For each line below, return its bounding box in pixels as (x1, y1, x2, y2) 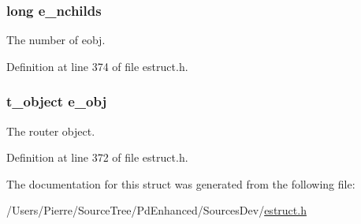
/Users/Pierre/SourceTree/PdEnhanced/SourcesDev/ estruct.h (6, 202, 307, 218)
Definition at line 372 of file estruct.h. (6, 149, 188, 166)
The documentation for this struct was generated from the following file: (6, 175, 355, 192)
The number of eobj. (6, 32, 106, 48)
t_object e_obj (6, 91, 107, 111)
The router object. (6, 122, 95, 139)
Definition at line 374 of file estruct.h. (6, 58, 188, 74)
